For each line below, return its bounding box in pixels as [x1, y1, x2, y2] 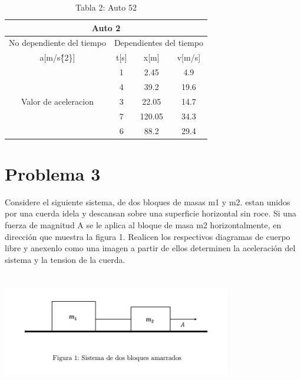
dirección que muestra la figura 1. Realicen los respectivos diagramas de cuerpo [5, 230, 290, 242]
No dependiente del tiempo [9, 36, 106, 49]
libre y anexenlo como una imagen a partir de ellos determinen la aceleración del [5, 242, 296, 254]
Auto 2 [91, 21, 121, 34]
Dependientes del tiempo [114, 36, 204, 49]
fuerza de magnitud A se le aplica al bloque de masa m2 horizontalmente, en [5, 218, 282, 231]
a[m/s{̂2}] [39, 51, 75, 64]
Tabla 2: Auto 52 [75, 1, 137, 13]
